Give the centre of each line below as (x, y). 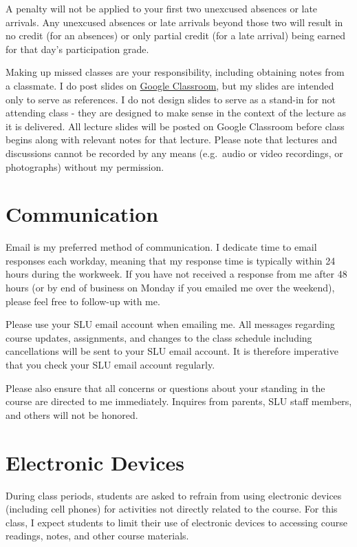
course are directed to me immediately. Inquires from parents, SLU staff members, (179, 401)
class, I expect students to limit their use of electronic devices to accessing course (176, 522)
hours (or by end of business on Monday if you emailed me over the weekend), (170, 288)
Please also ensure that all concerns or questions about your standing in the (165, 388)
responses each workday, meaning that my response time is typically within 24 (171, 260)
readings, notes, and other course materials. (97, 536)
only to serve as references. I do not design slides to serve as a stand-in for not (171, 99)
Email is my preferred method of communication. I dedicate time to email (161, 247)
